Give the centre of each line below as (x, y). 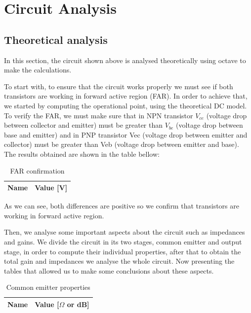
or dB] (78, 304)
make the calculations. (38, 70)
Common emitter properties (48, 287)
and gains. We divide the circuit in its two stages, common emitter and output (123, 241)
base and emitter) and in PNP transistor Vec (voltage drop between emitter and (126, 134)
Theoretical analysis (56, 39)
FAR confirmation (37, 170)
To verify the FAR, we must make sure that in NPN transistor (99, 115)
